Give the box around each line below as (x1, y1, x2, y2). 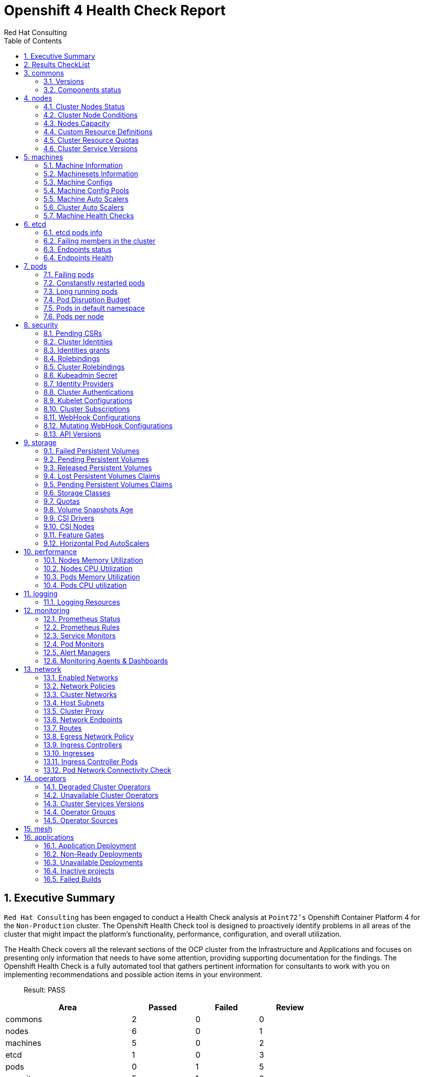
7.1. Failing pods (43, 270, 94, 279)
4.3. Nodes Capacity (43, 119, 110, 127)
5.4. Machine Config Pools (43, 186, 129, 195)
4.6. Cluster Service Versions (43, 144, 138, 153)
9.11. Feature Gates (43, 530, 104, 539)
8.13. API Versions (43, 429, 101, 438)
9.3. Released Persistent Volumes (43, 463, 152, 472)
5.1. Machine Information (43, 161, 123, 169)
